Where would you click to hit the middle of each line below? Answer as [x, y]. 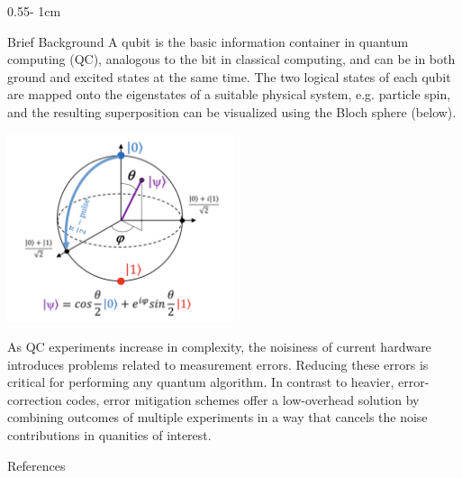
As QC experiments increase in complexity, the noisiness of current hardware [219, 347]
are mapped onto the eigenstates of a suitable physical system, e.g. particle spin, [229, 94]
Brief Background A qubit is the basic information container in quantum [208, 41]
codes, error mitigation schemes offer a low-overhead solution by [243, 399]
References [36, 465]
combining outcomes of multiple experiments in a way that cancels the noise [217, 417]
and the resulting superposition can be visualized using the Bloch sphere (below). [232, 111]
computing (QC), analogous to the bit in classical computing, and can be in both [231, 59]
